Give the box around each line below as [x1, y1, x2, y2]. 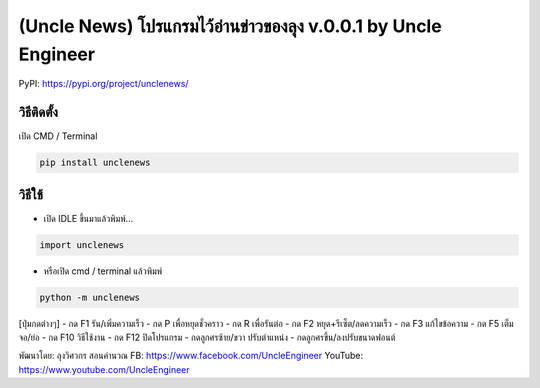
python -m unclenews [39, 291, 140, 303]
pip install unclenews [39, 157, 151, 169]
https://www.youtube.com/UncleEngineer [18, 363, 190, 375]
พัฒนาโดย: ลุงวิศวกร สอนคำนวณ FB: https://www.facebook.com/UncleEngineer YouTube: [18, 350, 364, 362]
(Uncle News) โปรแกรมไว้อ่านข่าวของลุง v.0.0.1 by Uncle [18, 15, 442, 37]
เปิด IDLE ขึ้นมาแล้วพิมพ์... [43, 212, 134, 224]
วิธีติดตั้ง [18, 104, 59, 121]
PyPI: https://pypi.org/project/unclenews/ [18, 78, 189, 90]
